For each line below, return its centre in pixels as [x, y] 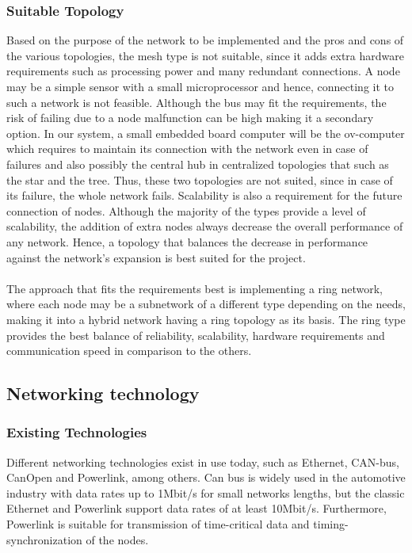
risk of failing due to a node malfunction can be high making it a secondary [190, 118]
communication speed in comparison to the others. [129, 351]
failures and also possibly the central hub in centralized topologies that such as [198, 164]
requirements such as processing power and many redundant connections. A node [203, 71]
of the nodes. [117, 539]
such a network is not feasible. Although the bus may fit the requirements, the [196, 102]
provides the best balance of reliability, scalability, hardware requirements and [196, 335]
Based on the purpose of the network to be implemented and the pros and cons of [205, 40]
